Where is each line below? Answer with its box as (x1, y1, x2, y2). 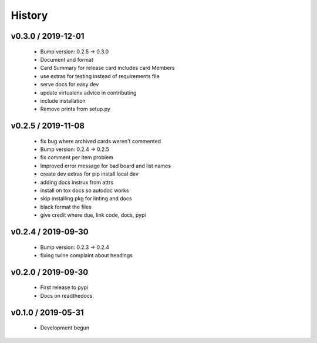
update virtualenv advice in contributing (40, 89, 137, 96)
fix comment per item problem (40, 154, 114, 161)
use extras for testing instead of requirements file (40, 72, 160, 79)
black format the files (40, 203, 92, 210)
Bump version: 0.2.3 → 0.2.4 (40, 244, 110, 251)
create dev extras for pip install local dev (40, 170, 139, 177)
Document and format (40, 56, 93, 63)
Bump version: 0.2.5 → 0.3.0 (40, 48, 109, 55)
